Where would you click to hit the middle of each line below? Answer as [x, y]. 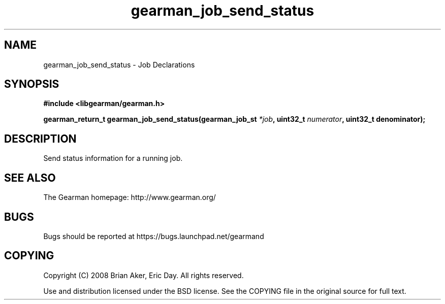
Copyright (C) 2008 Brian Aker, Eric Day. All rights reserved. [144, 275]
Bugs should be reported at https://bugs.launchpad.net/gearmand [154, 236]
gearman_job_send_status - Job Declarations [119, 64]
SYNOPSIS [32, 84]
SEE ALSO [30, 178]
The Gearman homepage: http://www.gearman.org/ [130, 197]
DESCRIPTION [40, 139]
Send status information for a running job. [113, 158]
